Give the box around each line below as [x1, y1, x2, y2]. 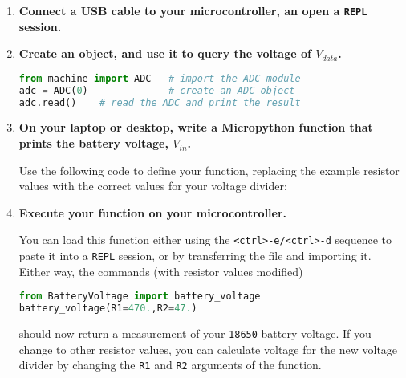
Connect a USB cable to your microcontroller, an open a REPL [18, 2, 367, 18]
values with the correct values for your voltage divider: [18, 177, 287, 194]
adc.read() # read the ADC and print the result [18, 96, 301, 108]
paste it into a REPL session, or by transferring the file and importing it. [18, 247, 371, 264]
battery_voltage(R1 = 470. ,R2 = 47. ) [18, 303, 197, 315]
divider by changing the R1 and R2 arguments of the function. [18, 356, 322, 373]
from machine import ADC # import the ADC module [18, 72, 301, 84]
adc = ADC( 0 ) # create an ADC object [18, 84, 295, 96]
